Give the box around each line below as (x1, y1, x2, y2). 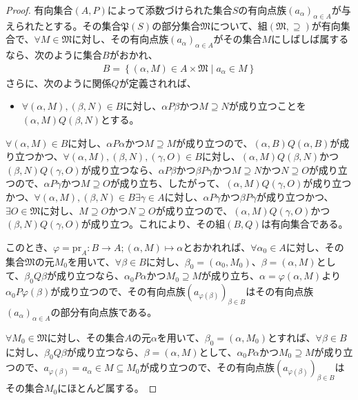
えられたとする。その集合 (6, 18, 121, 32)
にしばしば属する (271, 32, 349, 46)
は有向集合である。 (261, 217, 348, 231)
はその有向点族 (246, 284, 314, 299)
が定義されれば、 (119, 75, 197, 90)
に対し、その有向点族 (72, 32, 169, 46)
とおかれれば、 (183, 239, 251, 254)
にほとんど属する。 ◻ (57, 381, 157, 395)
